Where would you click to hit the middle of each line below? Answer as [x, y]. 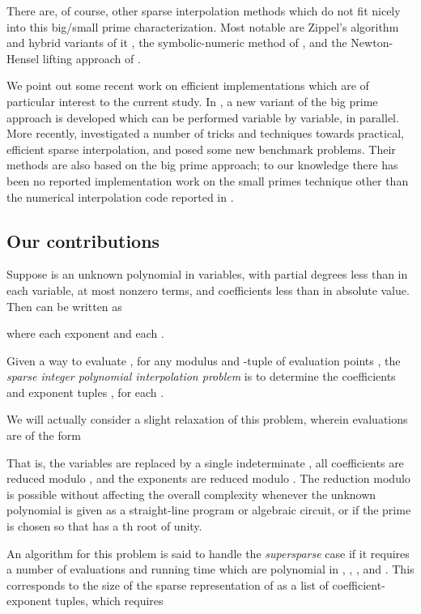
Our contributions [83, 240]
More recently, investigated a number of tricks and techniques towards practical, [205, 133]
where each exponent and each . [85, 333]
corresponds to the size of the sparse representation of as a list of [168, 584]
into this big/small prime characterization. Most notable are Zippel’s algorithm [203, 26]
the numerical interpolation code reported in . [120, 196]
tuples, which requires [109, 601]
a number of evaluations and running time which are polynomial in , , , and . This [210, 569]
